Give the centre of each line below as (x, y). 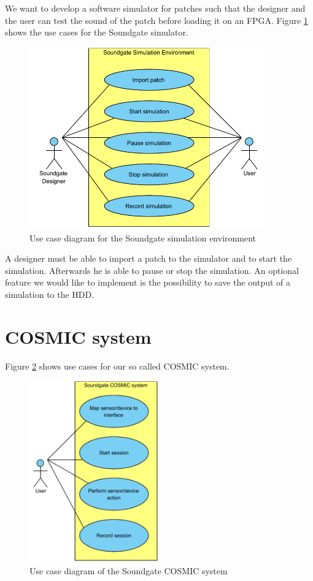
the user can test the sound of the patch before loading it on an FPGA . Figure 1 (156, 20)
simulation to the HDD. (50, 294)
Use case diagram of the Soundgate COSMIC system (129, 571)
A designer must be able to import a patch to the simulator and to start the (149, 258)
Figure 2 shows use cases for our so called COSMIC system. (117, 366)
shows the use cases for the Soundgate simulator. (97, 32)
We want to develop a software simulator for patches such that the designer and (155, 8)
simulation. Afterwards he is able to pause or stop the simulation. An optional (152, 270)
